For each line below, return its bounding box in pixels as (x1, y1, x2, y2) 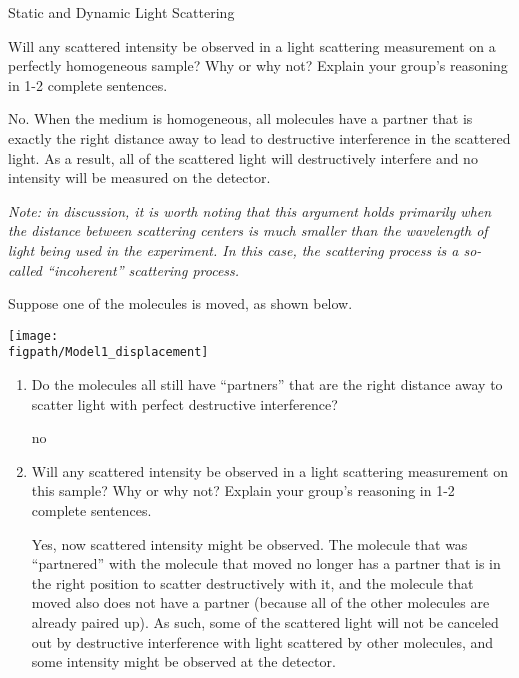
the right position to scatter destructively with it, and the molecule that (31, 572, 474, 593)
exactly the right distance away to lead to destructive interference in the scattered (8, 127, 511, 148)
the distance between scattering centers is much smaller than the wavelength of (8, 220, 488, 241)
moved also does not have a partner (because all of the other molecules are (31, 592, 490, 613)
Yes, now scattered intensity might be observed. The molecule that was (31, 533, 468, 554)
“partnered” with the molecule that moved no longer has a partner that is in (31, 553, 501, 574)
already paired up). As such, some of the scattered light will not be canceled (31, 611, 499, 632)
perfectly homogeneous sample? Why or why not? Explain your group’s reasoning (8, 55, 508, 76)
